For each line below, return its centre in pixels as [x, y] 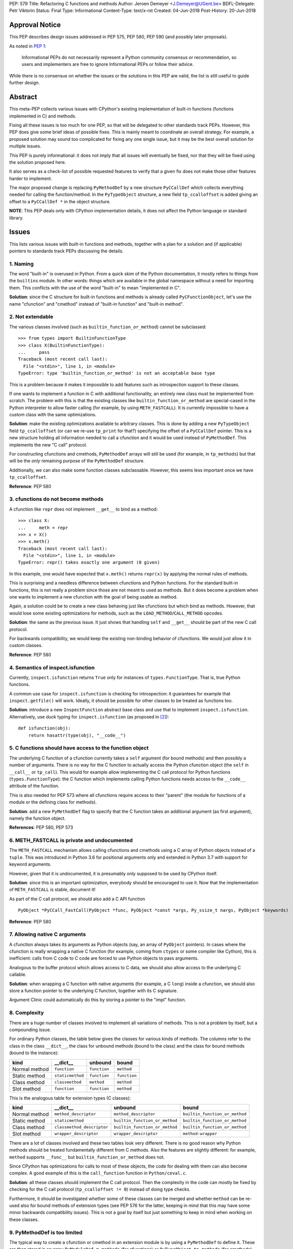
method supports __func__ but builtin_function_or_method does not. [87, 1157]
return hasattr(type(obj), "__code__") [77, 735]
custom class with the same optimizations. [53, 415]
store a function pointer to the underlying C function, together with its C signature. [93, 991]
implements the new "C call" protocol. [48, 445]
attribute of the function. [34, 786]
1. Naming [21, 264]
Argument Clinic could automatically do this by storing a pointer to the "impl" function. [98, 1000]
